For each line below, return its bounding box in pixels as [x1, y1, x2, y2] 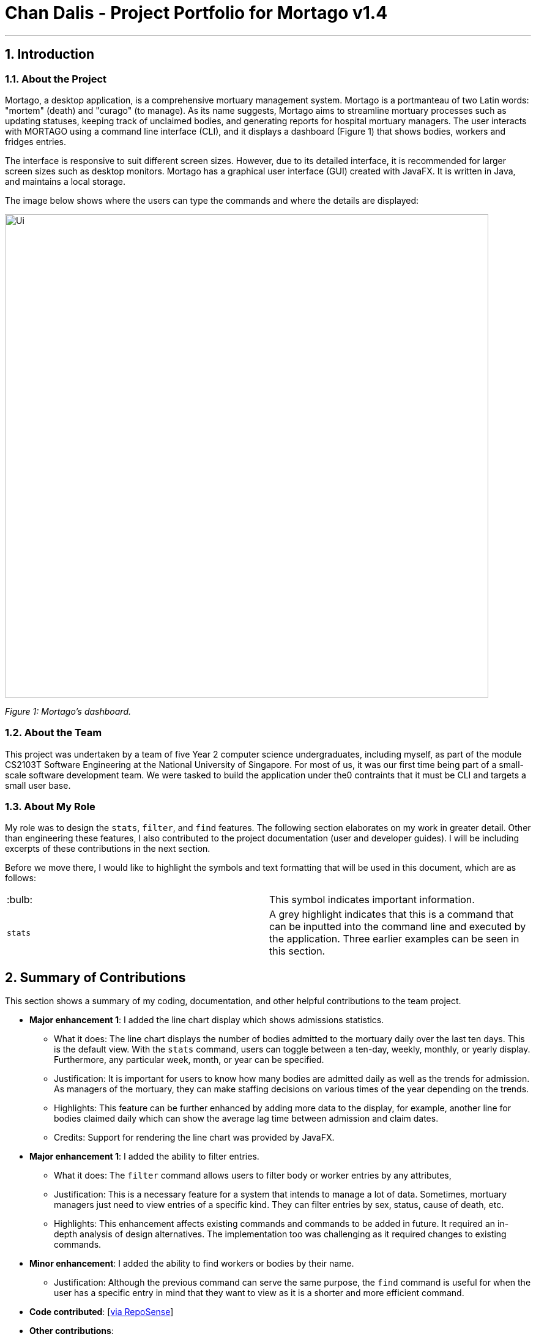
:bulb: [7, 893, 33, 906]
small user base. [5, 780, 71, 791]
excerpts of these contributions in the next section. [5, 843, 210, 854]
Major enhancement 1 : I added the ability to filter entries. [29, 1151, 259, 1162]
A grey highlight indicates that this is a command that [269, 908, 514, 921]
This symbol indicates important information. [269, 893, 475, 906]
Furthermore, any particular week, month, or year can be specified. [54, 1054, 324, 1065]
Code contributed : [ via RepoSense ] [29, 1306, 174, 1317]
